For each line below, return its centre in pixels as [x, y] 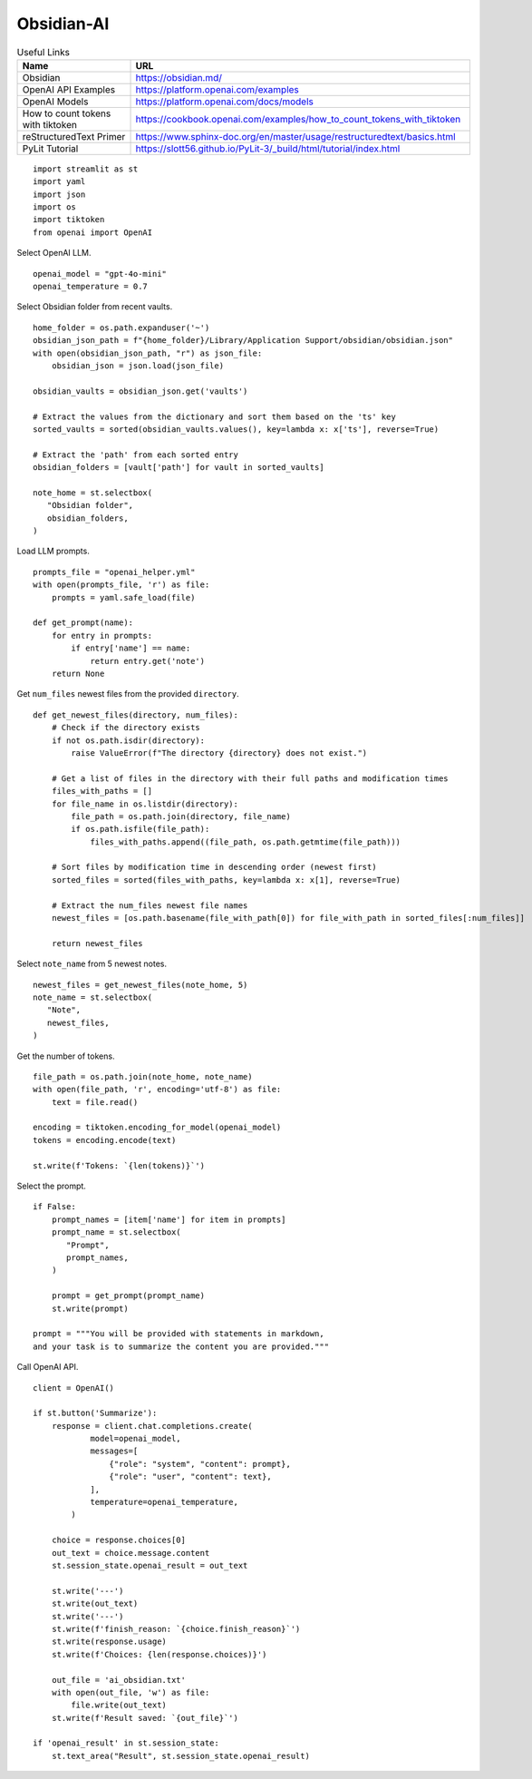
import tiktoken [69, 220]
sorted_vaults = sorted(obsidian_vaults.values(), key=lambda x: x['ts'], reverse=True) [236, 429]
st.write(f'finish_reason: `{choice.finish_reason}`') [176, 1629]
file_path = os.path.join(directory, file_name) [181, 816]
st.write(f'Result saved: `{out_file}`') [145, 1718]
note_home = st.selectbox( [93, 493]
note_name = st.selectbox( [93, 997]
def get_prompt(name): [83, 623]
